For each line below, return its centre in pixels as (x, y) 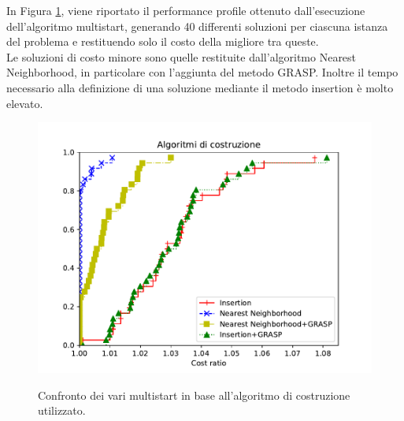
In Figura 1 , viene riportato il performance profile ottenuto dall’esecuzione (186, 10)
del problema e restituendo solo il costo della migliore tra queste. (163, 41)
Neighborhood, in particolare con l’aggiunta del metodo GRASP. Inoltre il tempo (202, 72)
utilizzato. (62, 410)
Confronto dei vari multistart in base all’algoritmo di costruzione (194, 395)
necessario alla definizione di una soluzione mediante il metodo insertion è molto (200, 87)
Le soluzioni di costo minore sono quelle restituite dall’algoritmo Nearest (182, 56)
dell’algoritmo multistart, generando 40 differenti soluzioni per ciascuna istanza (197, 26)
